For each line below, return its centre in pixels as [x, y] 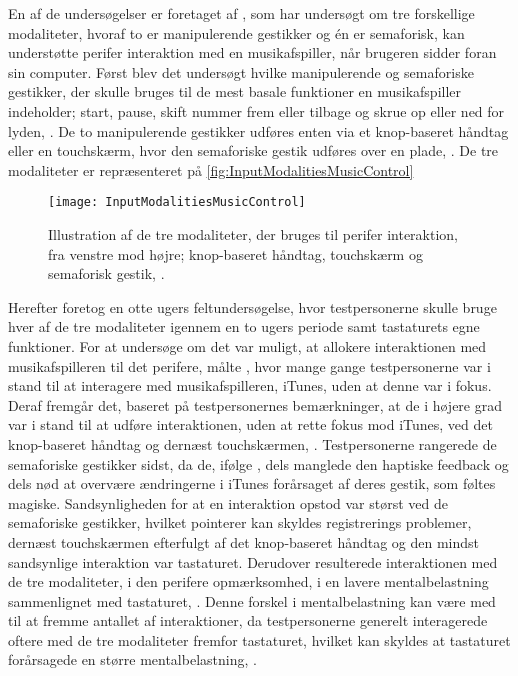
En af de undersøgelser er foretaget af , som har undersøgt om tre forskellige [241, 13]
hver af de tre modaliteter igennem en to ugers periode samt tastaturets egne [244, 326]
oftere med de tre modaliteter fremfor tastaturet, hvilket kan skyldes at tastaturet [259, 639]
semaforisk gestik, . [106, 273]
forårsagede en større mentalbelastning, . [132, 659]
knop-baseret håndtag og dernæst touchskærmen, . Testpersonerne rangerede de [252, 443]
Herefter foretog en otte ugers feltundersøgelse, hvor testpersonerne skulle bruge [252, 306]
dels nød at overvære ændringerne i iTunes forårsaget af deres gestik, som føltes [252, 483]
